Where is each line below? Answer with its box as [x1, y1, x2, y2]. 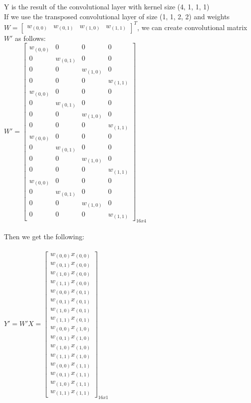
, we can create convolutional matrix [137, 22, 248, 32]
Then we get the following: [4, 231, 84, 242]
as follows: [15, 33, 46, 43]
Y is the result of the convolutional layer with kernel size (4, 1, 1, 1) [4, 1, 210, 11]
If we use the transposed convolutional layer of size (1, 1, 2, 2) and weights [4, 11, 230, 21]
